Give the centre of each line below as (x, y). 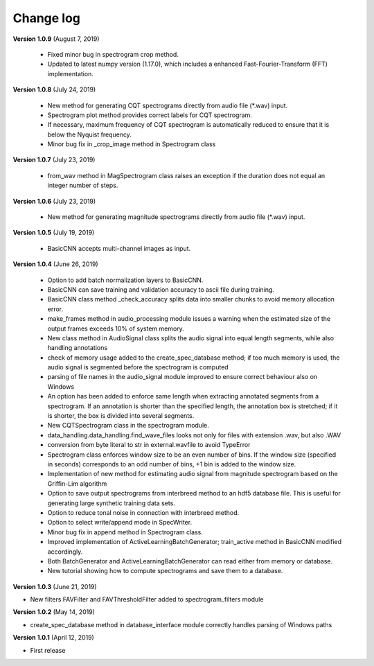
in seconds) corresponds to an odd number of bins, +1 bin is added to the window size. (172, 464)
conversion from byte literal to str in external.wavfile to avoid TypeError (149, 445)
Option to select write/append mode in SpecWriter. (120, 523)
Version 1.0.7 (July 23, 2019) (54, 160)
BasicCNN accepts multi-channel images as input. (119, 248)
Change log (47, 18)
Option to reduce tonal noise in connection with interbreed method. (143, 512)
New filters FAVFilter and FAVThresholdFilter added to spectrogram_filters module (147, 599)
